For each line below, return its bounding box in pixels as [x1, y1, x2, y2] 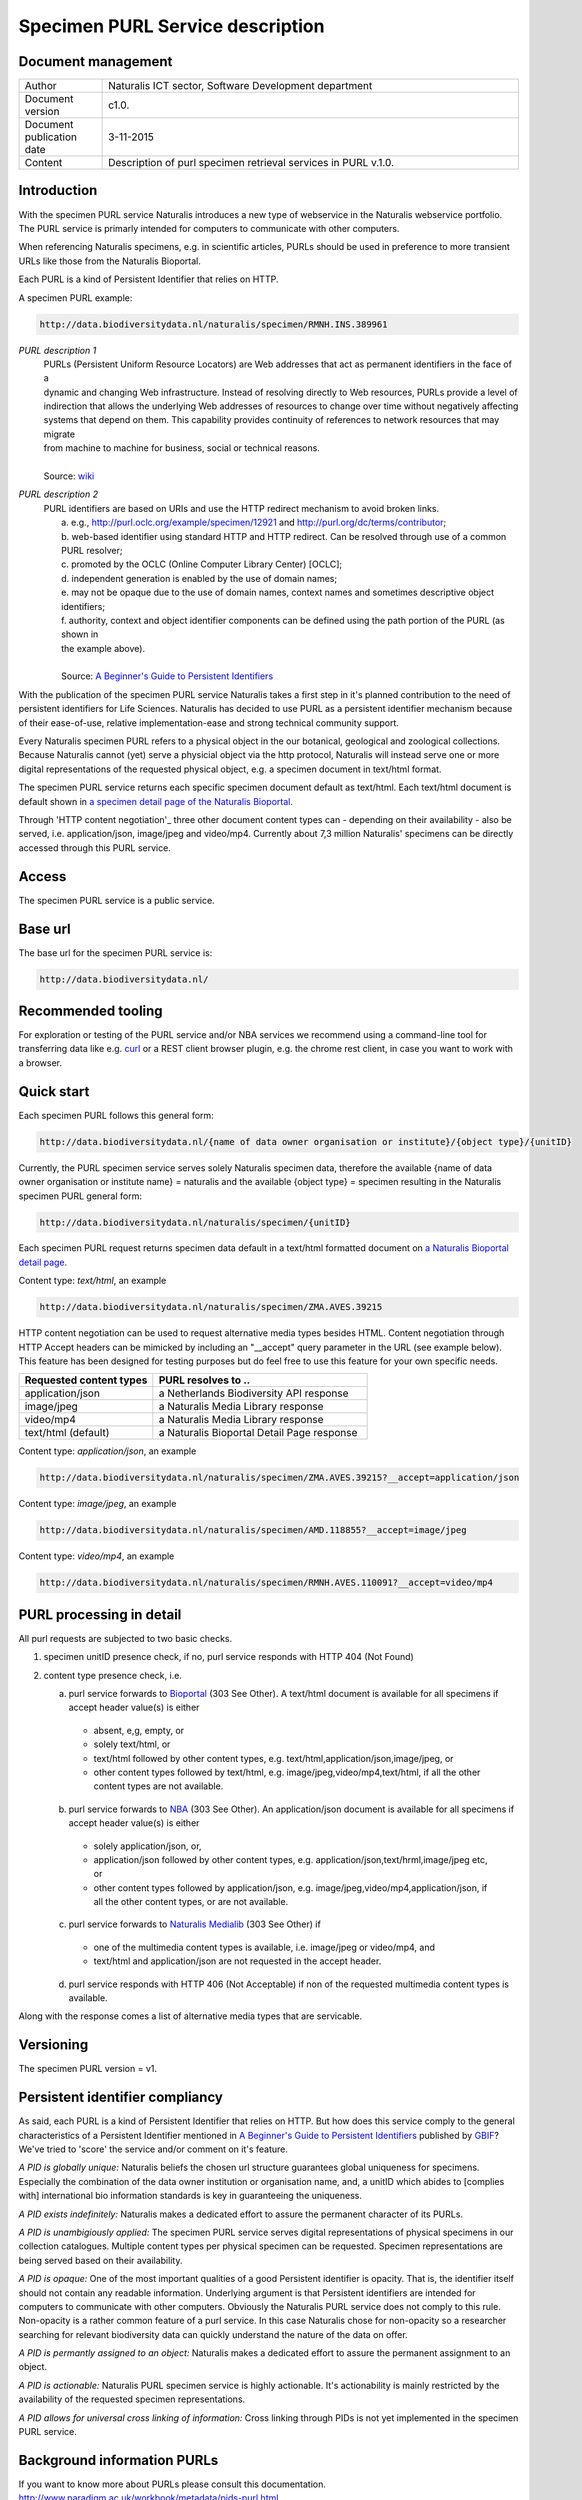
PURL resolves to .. [158, 1373, 251, 1387]
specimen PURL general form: [18, 1190, 142, 1202]
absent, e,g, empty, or [93, 1724, 185, 1736]
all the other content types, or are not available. [93, 1896, 289, 1908]
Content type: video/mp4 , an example [18, 1550, 175, 1562]
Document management [18, 53, 173, 70]
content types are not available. [93, 1780, 224, 1792]
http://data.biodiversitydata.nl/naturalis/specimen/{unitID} [39, 1216, 351, 1228]
